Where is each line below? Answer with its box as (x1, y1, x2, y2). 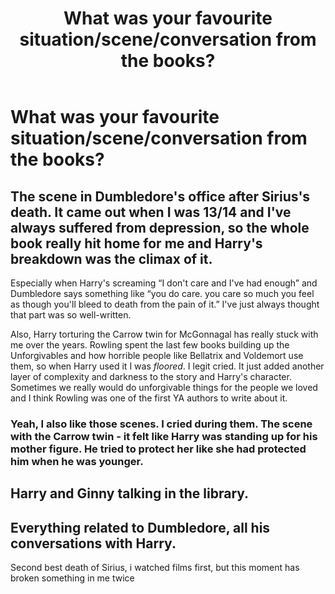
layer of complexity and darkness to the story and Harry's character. (10, 371, 292, 382)
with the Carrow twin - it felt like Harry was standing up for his (10, 429, 318, 443)
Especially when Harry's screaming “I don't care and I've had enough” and (10, 277, 318, 289)
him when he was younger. (10, 454, 144, 468)
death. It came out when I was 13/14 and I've (10, 203, 292, 221)
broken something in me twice (10, 572, 135, 584)
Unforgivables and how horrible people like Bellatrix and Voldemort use (10, 350, 304, 361)
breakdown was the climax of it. (10, 250, 213, 267)
